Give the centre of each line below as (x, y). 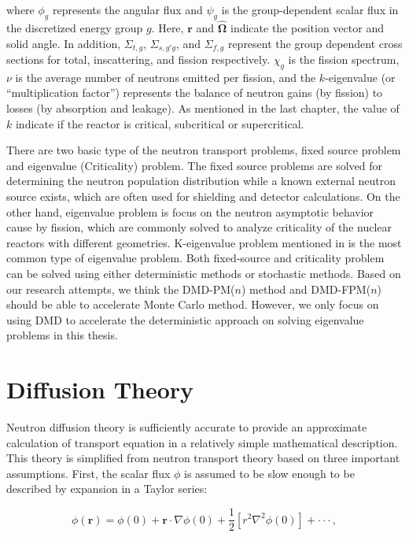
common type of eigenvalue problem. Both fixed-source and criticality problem (195, 258)
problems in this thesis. (62, 335)
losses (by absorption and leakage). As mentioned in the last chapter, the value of (203, 108)
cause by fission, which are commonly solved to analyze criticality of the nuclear (199, 227)
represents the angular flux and (127, 9)
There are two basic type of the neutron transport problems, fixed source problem (204, 150)
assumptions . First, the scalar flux (88, 473)
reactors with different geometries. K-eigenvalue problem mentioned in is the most (204, 242)
